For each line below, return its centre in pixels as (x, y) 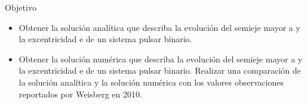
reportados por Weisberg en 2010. (80, 94)
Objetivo (21, 7)
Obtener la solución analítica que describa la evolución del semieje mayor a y (159, 27)
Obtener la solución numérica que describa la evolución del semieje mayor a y (161, 59)
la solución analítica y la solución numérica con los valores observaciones (151, 82)
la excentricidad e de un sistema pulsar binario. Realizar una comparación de (160, 70)
